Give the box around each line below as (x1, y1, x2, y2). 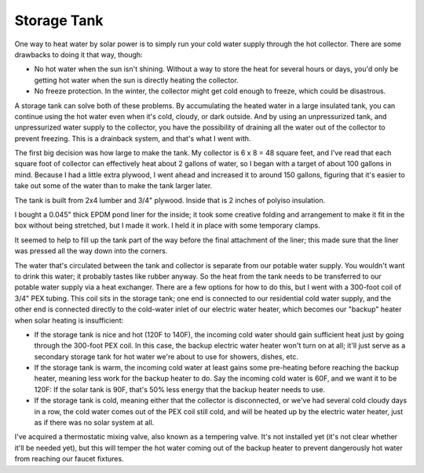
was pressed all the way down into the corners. (14, 246, 168, 256)
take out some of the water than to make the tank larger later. (14, 181, 213, 191)
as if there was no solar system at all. (34, 418, 155, 428)
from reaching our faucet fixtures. (14, 454, 125, 464)
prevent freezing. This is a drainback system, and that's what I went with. (14, 133, 251, 143)
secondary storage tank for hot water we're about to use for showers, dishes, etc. (34, 351, 298, 361)
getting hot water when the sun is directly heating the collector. (34, 75, 239, 85)
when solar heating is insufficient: (14, 315, 124, 325)
